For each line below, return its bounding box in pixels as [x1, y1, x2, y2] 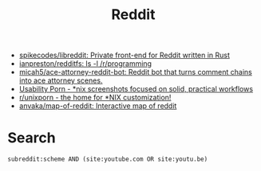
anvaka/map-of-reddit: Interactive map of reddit [18, 101, 177, 111]
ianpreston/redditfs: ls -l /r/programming [18, 59, 152, 68]
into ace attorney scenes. [18, 76, 103, 85]
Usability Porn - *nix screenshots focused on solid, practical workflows [18, 84, 253, 94]
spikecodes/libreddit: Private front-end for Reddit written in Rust [18, 50, 231, 60]
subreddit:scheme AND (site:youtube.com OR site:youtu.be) [7, 155, 208, 164]
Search [7, 129, 57, 147]
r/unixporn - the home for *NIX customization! [18, 93, 172, 103]
